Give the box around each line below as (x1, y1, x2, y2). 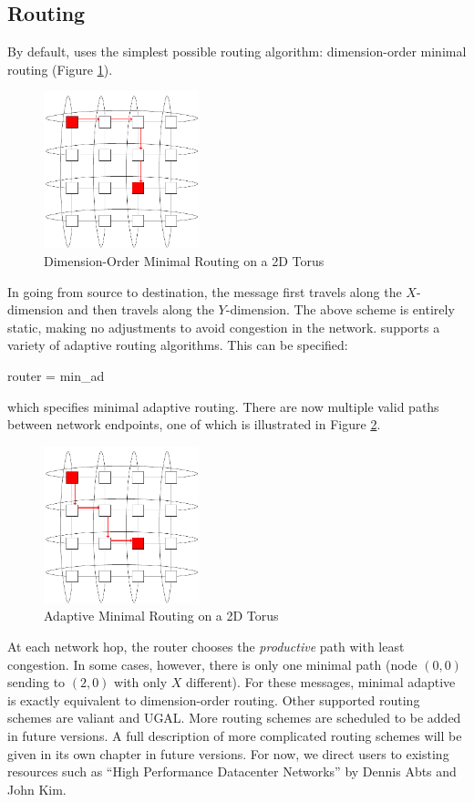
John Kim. (7, 779, 67, 798)
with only (114, 673, 168, 692)
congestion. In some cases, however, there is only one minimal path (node (7, 654, 417, 673)
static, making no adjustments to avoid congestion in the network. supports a (7, 317, 440, 336)
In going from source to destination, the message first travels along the (7, 282, 402, 301)
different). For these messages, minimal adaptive (186, 673, 456, 692)
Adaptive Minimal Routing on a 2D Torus (44, 606, 279, 625)
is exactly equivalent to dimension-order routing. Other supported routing (7, 690, 420, 709)
